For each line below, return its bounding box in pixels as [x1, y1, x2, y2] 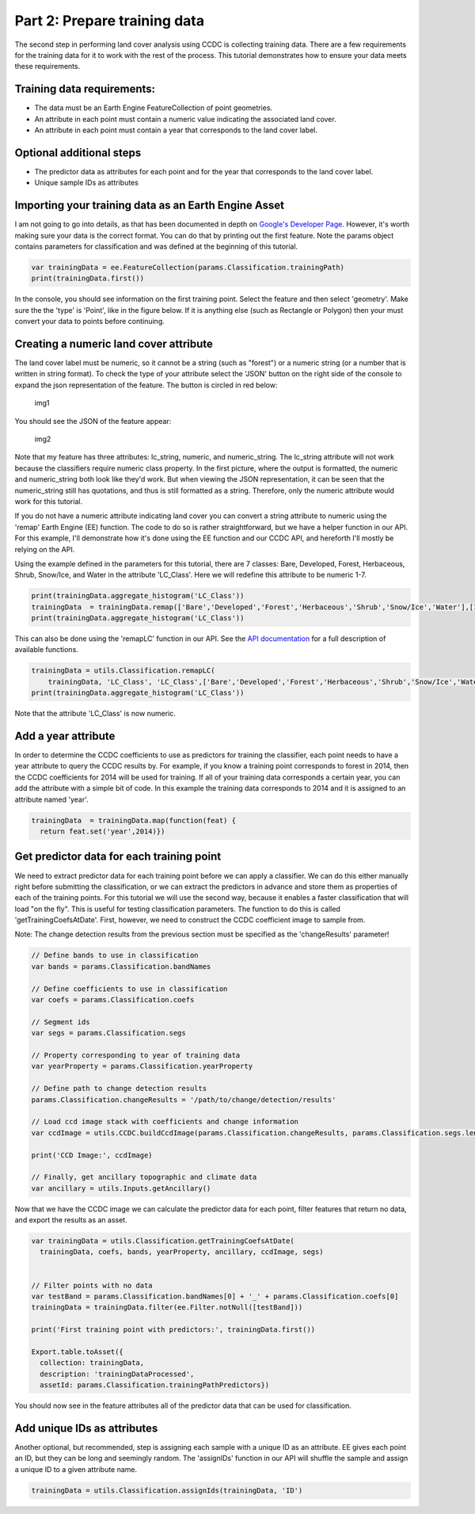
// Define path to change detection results [31, 1084, 207, 1093]
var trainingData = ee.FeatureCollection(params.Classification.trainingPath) [31, 262, 344, 272]
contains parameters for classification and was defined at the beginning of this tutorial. [14, 242, 298, 251]
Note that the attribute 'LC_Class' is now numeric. [14, 709, 176, 719]
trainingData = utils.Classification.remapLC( [31, 666, 215, 675]
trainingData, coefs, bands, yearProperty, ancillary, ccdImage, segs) [40, 1248, 324, 1257]
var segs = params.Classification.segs [31, 1028, 186, 1038]
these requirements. [14, 62, 81, 71]
